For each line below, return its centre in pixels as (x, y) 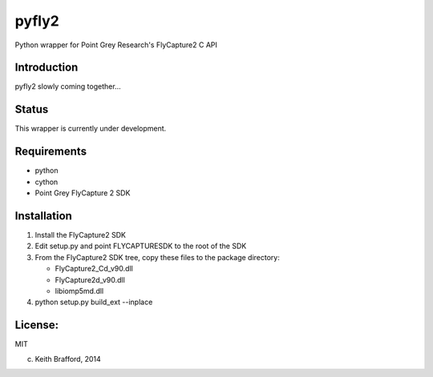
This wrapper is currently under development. (91, 129)
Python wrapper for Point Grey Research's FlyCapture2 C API (116, 45)
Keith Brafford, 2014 (68, 359)
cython (47, 182)
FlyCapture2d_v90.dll (90, 279)
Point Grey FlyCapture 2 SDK (83, 193)
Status (32, 109)
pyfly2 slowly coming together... (68, 86)
